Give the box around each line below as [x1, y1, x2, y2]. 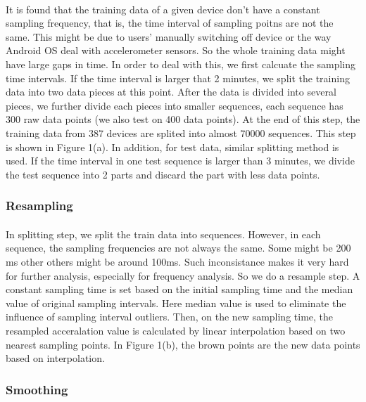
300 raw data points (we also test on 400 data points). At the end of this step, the [6, 112, 360, 127]
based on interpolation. [6, 351, 105, 365]
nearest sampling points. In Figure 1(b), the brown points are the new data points [6, 337, 360, 351]
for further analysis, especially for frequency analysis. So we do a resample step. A [6, 268, 360, 283]
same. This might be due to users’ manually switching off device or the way [6, 29, 332, 44]
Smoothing [6, 380, 68, 398]
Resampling [6, 197, 73, 214]
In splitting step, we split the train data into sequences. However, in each [6, 226, 321, 241]
